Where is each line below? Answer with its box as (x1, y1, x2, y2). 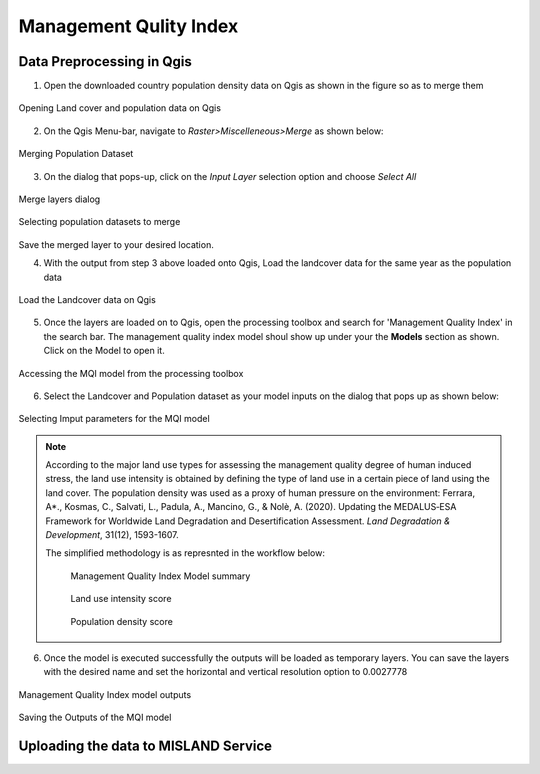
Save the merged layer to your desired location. (18, 238, 214, 250)
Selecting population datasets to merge (18, 216, 181, 228)
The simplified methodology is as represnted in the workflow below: (45, 547, 325, 559)
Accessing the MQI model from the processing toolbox (18, 367, 244, 379)
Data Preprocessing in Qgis (18, 53, 192, 70)
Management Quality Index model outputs (18, 688, 192, 700)
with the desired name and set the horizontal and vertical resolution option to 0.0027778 (43, 666, 408, 678)
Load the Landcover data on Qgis (18, 293, 157, 305)
